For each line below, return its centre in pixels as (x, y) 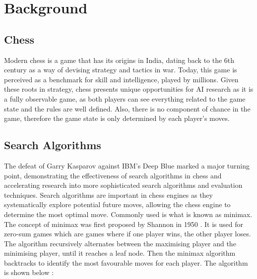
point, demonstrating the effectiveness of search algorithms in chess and (113, 175)
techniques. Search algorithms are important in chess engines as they (108, 195)
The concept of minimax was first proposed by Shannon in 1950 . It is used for (124, 224)
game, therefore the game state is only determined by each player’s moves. (117, 118)
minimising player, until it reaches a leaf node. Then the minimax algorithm (120, 253)
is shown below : (29, 272)
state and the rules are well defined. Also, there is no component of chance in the (127, 108)
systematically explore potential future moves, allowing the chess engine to (117, 204)
